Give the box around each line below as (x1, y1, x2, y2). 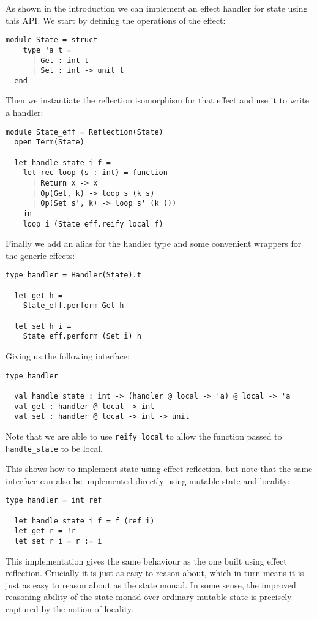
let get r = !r (14, 527, 76, 536)
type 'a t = (23, 45, 72, 54)
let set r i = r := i (14, 537, 102, 546)
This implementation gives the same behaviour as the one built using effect (6, 554, 287, 567)
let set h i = (14, 321, 72, 331)
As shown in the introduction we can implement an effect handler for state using (6, 2, 308, 14)
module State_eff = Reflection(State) (6, 127, 163, 137)
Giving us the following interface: (6, 350, 130, 362)
